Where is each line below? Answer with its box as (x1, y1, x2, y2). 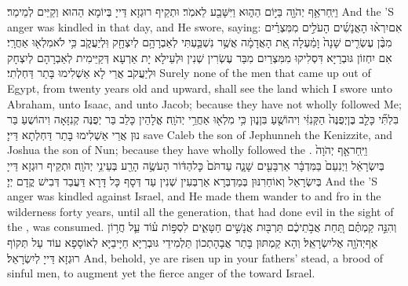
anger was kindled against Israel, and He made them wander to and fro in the (7, 188, 381, 204)
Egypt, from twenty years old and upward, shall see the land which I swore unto (7, 79, 393, 96)
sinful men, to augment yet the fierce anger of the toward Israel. (7, 265, 315, 281)
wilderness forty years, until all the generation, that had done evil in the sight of (7, 203, 394, 219)
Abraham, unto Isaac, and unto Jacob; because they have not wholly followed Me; (7, 95, 402, 112)
